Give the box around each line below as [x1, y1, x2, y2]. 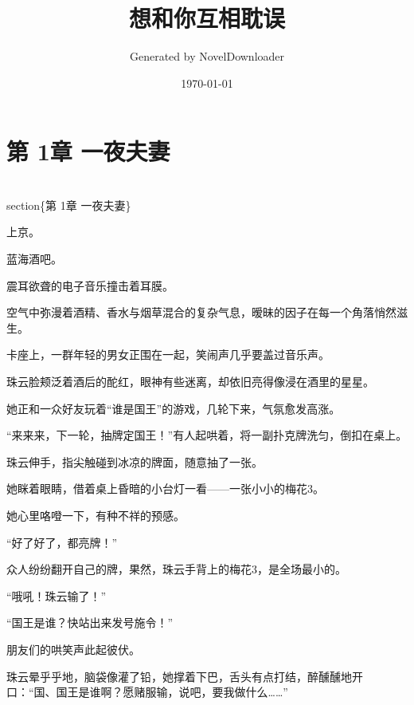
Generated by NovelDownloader [129, 48, 285, 65]
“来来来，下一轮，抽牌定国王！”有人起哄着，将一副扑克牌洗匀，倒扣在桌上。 [6, 427, 408, 443]
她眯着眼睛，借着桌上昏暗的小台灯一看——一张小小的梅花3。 [6, 480, 324, 497]
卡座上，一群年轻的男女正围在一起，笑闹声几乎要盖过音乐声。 [6, 346, 330, 363]
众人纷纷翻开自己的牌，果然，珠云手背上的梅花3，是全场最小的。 [6, 561, 346, 577]
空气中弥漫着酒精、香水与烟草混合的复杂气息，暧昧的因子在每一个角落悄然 [6, 304, 396, 321]
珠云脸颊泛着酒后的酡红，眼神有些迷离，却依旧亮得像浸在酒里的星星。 [6, 373, 374, 389]
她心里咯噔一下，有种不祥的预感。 [6, 506, 185, 523]
